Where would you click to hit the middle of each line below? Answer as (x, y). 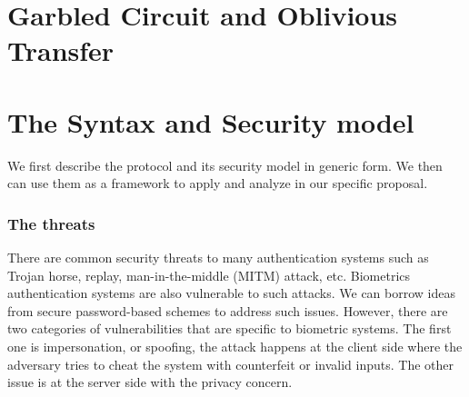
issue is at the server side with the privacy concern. (150, 382)
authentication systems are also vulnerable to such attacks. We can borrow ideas (231, 293)
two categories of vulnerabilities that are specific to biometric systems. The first (230, 328)
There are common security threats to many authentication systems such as (218, 258)
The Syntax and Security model (211, 121)
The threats (51, 223)
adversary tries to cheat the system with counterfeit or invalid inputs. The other (230, 364)
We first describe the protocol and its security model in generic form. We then (225, 165)
